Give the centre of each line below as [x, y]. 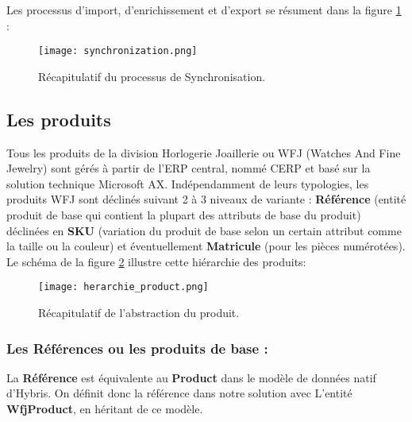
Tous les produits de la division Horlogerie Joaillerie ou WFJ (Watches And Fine [204, 152]
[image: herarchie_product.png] [123, 287]
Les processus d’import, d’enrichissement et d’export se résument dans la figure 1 [204, 10]
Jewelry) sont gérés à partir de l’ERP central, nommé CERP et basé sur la [189, 168]
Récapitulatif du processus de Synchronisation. [152, 76]
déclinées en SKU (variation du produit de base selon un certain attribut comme [204, 230]
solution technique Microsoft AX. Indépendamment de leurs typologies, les [188, 183]
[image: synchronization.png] [118, 51]
